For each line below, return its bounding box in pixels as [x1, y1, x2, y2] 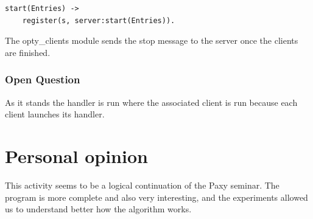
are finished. [5, 46, 51, 58]
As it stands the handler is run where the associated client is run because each [5, 96, 298, 108]
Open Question [5, 72, 80, 87]
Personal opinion [5, 143, 148, 168]
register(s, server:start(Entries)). [22, 16, 175, 25]
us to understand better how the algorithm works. [5, 203, 192, 215]
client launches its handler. [5, 108, 105, 120]
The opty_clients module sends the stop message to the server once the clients [5, 34, 298, 47]
